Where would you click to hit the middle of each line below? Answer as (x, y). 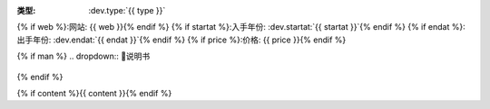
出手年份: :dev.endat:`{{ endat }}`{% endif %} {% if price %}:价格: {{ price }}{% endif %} (181, 40)
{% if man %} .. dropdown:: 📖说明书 (83, 56)
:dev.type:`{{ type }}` (127, 10)
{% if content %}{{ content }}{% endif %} (94, 93)
